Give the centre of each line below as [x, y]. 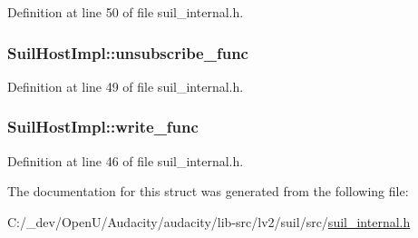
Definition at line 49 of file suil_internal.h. [126, 86]
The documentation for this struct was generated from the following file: [208, 191]
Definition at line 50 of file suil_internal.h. [126, 12]
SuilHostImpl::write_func [103, 127]
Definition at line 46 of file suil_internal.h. [126, 160]
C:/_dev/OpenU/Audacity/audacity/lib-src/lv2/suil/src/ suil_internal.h [209, 221]
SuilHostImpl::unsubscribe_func [128, 52]
